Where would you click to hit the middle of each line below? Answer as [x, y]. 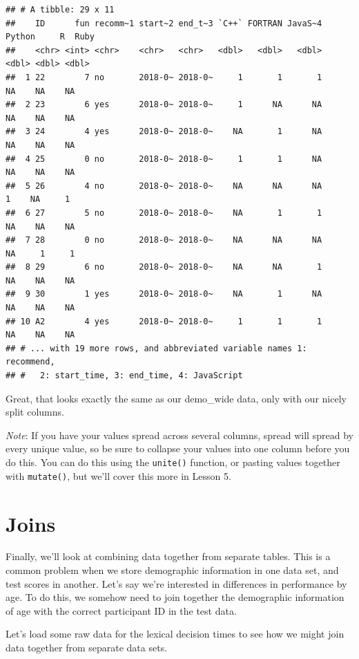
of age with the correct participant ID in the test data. [121, 610]
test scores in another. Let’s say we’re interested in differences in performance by [176, 583]
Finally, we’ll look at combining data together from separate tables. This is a [168, 556]
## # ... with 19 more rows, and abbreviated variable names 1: [156, 348]
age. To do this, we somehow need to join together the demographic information [175, 597]
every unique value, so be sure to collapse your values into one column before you [178, 448]
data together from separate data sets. [87, 647]
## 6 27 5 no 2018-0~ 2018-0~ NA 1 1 [164, 213]
